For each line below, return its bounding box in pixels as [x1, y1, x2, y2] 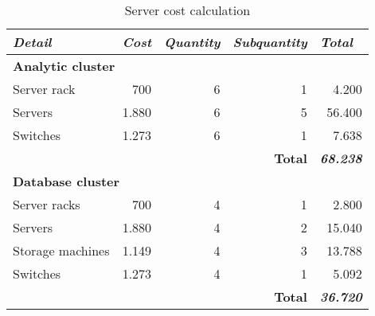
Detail [13, 33, 52, 51]
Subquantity [232, 33, 307, 51]
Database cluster [13, 172, 120, 190]
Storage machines [13, 241, 110, 259]
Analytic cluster [13, 57, 115, 75]
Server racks [13, 195, 80, 213]
